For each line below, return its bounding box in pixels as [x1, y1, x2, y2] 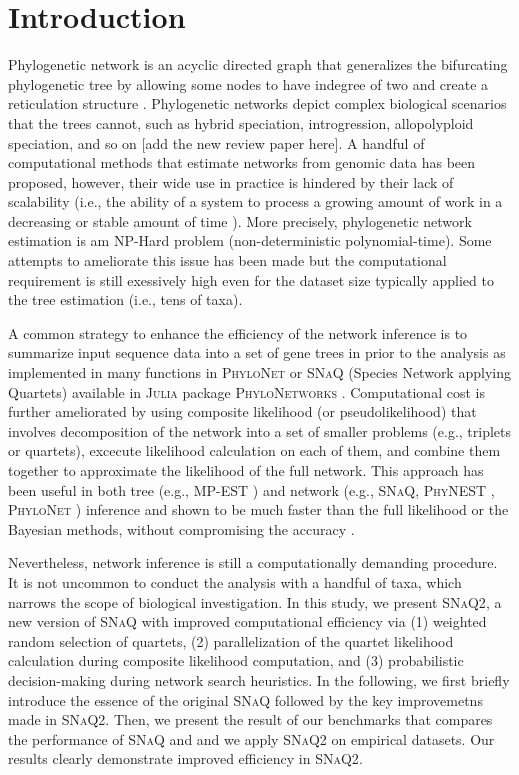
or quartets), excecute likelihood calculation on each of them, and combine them [8, 440, 501, 461]
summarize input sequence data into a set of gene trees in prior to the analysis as [8, 342, 506, 363]
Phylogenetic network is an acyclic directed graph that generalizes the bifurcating [8, 54, 508, 75]
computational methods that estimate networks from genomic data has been [8, 152, 476, 173]
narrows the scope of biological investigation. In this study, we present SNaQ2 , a [8, 591, 502, 612]
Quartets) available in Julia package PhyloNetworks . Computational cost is [8, 381, 485, 402]
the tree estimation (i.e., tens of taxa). [8, 289, 243, 310]
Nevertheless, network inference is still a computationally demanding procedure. [8, 552, 498, 573]
